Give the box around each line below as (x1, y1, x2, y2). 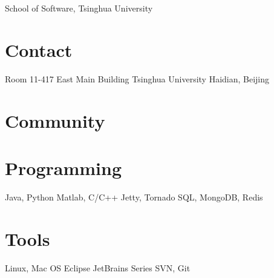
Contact (5, 37, 73, 62)
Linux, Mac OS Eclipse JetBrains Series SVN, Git (5, 261, 191, 274)
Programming (5, 155, 122, 180)
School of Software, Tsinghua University (5, 2, 153, 14)
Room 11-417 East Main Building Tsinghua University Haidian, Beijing (5, 72, 270, 85)
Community (5, 108, 105, 133)
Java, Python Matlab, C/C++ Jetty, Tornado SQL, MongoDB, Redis (5, 190, 263, 203)
